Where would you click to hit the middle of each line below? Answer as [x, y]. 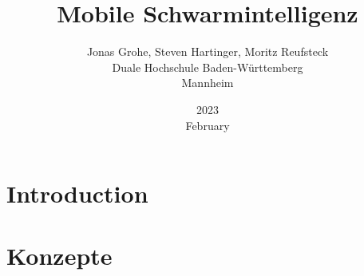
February [208, 125]
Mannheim [208, 83]
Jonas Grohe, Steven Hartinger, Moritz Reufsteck [208, 51]
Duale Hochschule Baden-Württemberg [208, 67]
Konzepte [59, 256]
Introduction [77, 193]
